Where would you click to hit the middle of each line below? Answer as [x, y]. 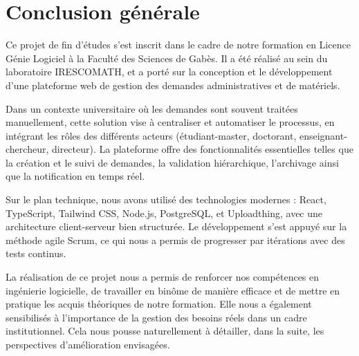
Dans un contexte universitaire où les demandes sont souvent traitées [152, 108]
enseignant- [323, 135]
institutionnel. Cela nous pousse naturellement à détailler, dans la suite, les [165, 331]
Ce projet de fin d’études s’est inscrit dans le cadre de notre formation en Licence [178, 45]
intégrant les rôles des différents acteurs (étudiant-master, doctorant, [151, 135]
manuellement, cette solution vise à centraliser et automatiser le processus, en [170, 122]
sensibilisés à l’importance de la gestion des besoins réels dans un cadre [156, 317]
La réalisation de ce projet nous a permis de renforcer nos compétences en [163, 277]
